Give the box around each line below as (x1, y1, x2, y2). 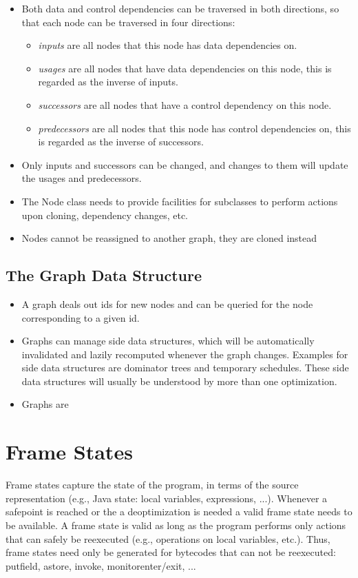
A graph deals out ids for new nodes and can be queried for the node (21, 296, 313, 311)
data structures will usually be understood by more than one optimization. (21, 373, 337, 388)
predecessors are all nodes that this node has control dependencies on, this (38, 121, 351, 135)
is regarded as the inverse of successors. (38, 134, 204, 149)
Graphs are (21, 397, 69, 411)
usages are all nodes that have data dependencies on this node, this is (38, 61, 332, 75)
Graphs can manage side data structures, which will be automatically (21, 333, 315, 348)
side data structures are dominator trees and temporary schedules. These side (21, 360, 349, 375)
